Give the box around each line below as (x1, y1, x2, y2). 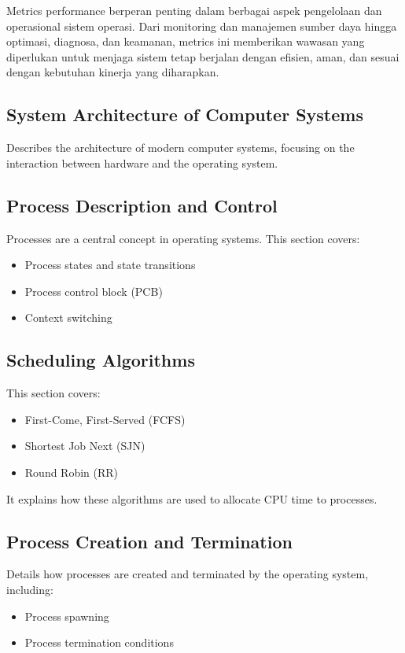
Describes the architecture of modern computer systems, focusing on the (6, 139, 355, 156)
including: (6, 581, 53, 597)
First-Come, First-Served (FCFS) (24, 411, 186, 427)
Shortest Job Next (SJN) (24, 437, 145, 454)
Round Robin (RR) (24, 463, 119, 480)
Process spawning (24, 607, 109, 624)
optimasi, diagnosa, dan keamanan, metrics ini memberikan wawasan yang (6, 33, 365, 50)
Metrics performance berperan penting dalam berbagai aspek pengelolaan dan (6, 2, 382, 18)
